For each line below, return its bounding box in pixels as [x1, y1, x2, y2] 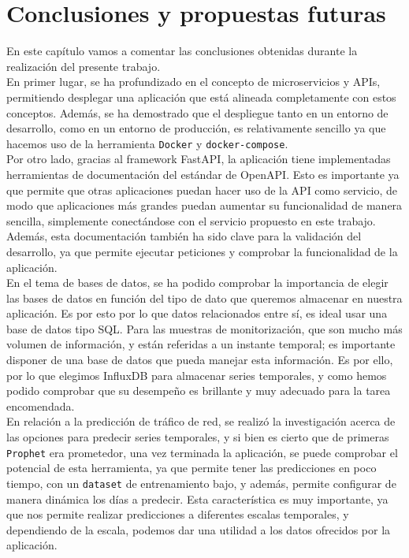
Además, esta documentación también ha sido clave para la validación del [6, 228, 362, 244]
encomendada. [6, 397, 75, 414]
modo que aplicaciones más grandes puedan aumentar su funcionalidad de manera [6, 197, 403, 214]
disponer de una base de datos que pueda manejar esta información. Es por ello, [6, 352, 393, 368]
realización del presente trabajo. [6, 58, 161, 74]
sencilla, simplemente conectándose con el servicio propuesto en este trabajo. [6, 212, 376, 229]
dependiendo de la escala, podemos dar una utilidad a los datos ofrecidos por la [6, 521, 391, 538]
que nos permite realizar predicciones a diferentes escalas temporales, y [6, 506, 349, 523]
